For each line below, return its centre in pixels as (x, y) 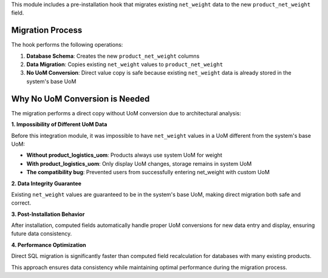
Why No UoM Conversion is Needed (80, 99)
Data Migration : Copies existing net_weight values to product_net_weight (125, 64)
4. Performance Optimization (49, 245)
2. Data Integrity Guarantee (46, 183)
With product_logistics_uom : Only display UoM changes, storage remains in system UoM (139, 163)
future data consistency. (42, 234)
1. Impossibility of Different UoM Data (59, 124)
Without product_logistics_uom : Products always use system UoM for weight (125, 155)
